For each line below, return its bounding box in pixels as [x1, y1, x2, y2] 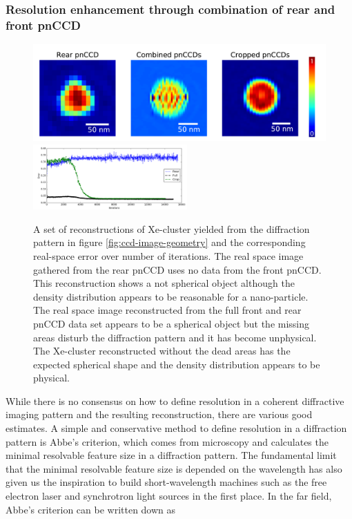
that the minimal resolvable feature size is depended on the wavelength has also [6, 461, 342, 475]
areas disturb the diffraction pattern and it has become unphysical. [33, 330, 317, 344]
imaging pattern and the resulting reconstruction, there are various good [6, 407, 313, 422]
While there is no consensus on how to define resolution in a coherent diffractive [6, 393, 344, 408]
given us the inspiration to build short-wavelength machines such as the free [6, 475, 327, 489]
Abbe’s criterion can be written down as [6, 502, 176, 516]
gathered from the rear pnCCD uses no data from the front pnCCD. [33, 262, 322, 276]
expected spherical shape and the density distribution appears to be [33, 357, 320, 371]
